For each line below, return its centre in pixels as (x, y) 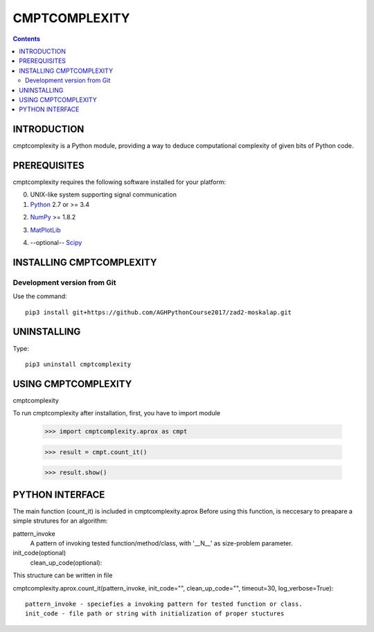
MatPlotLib (46, 230)
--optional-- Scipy (56, 243)
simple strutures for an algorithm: (60, 521)
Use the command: (40, 296)
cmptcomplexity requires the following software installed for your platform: (119, 182)
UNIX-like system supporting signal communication (103, 195)
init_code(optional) (39, 553)
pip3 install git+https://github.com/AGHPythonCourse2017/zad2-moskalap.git (159, 312)
